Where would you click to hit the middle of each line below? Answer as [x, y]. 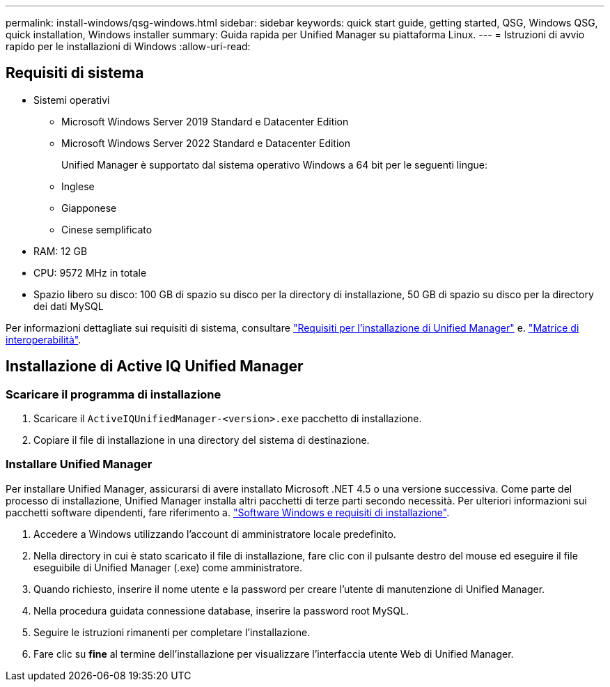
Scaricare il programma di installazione [114, 394]
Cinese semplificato [107, 229]
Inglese [78, 186]
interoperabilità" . [44, 339]
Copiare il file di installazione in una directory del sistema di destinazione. [202, 440]
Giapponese [89, 208]
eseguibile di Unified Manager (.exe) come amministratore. [168, 567]
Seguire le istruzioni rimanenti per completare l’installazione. [172, 632]
